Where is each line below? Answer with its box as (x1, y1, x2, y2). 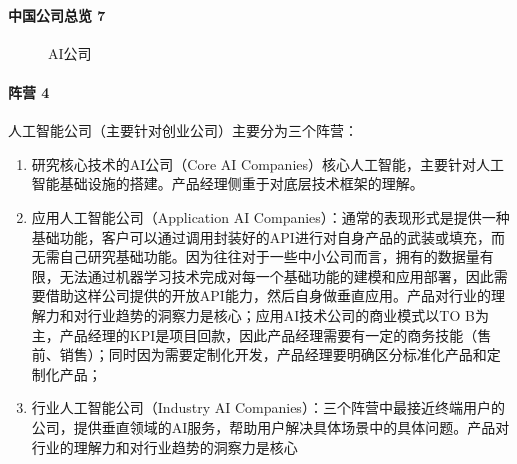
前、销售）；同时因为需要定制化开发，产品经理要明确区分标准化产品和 (31, 344, 487, 365)
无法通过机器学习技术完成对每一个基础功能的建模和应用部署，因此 (59, 265, 494, 286)
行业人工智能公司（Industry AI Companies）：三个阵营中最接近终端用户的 (31, 397, 505, 418)
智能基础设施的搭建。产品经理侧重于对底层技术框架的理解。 (31, 173, 424, 194)
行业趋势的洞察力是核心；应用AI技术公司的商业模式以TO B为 (87, 304, 489, 325)
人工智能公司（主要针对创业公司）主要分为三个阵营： (8, 120, 358, 141)
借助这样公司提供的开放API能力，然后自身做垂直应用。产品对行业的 (45, 285, 491, 306)
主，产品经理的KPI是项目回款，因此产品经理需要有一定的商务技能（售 (31, 324, 492, 345)
